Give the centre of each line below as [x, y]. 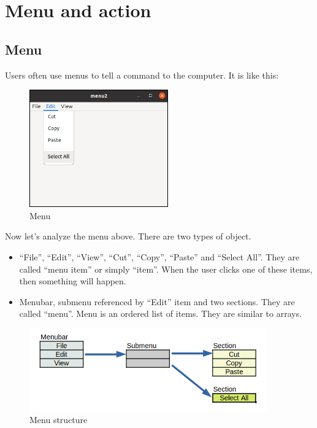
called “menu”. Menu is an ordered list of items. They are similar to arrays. [161, 313]
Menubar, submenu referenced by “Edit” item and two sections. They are [157, 301]
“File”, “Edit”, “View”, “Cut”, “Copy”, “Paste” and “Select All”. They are [159, 257]
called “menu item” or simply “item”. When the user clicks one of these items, [166, 269]
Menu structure [59, 420]
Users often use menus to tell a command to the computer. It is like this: [142, 75]
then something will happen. [73, 281]
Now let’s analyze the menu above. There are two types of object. [128, 236]
